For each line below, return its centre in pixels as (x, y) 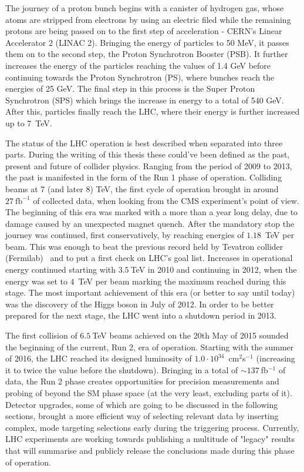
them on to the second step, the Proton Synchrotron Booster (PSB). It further (147, 54)
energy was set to (36, 281)
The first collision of (41, 335)
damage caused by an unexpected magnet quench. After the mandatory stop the (150, 223)
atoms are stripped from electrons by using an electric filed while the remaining (148, 19)
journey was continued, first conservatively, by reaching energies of (125, 235)
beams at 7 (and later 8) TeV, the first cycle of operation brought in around (142, 188)
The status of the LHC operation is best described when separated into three (144, 143)
